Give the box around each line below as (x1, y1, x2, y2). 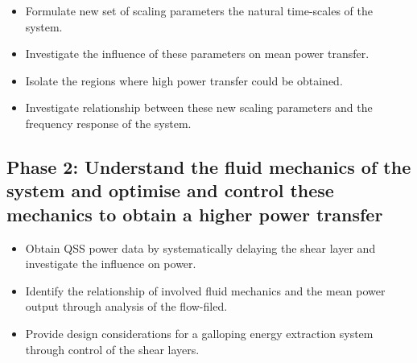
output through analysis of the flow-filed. (25, 298, 228, 315)
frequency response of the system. (25, 114, 192, 131)
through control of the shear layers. (25, 340, 200, 357)
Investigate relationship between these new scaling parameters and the (25, 99, 373, 116)
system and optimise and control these (6, 178, 334, 203)
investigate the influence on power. (25, 255, 196, 272)
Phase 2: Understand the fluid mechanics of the (6, 154, 411, 179)
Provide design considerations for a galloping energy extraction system (25, 324, 374, 341)
